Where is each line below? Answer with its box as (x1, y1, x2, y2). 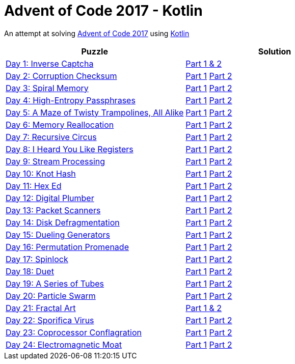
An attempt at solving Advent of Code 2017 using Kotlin (4, 29, 190, 38)
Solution (258, 46, 291, 57)
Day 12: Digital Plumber (6, 192, 94, 203)
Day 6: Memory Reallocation (6, 119, 114, 130)
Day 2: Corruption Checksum (6, 70, 117, 81)
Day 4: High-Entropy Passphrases (6, 95, 136, 105)
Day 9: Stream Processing (6, 156, 105, 166)
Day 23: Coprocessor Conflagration (6, 327, 142, 338)
